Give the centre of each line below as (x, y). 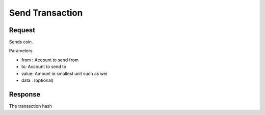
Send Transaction (46, 13)
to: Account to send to (44, 67)
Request (22, 30)
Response (25, 94)
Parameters (21, 51)
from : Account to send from (50, 60)
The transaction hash (31, 106)
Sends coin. (21, 42)
